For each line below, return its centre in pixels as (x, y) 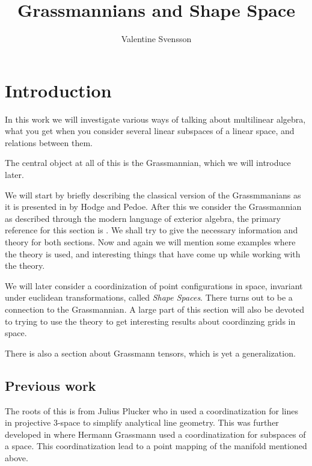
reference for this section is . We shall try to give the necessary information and (151, 230)
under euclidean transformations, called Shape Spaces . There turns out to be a (149, 297)
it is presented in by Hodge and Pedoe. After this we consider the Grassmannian (153, 207)
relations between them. (49, 142)
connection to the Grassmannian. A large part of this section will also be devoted (154, 309)
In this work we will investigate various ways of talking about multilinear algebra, (155, 119)
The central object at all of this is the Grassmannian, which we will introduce (148, 163)
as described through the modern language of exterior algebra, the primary (143, 218)
